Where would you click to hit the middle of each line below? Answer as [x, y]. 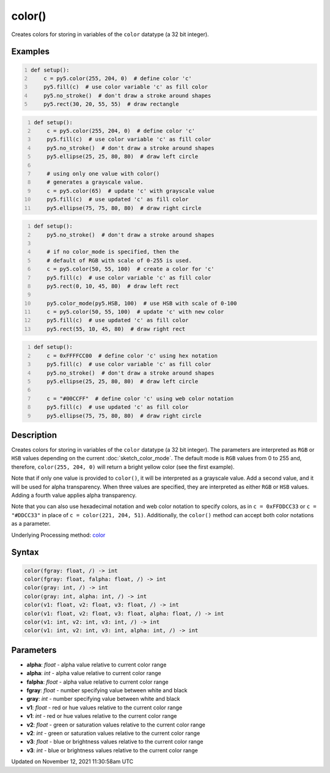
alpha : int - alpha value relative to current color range [94, 673]
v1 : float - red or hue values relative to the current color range [105, 708]
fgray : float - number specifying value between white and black [107, 690]
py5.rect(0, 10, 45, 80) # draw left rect [113, 286]
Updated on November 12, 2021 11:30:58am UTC [72, 761]
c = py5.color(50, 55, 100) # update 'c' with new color [135, 312]
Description [34, 435]
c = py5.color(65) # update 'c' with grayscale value [130, 191]
